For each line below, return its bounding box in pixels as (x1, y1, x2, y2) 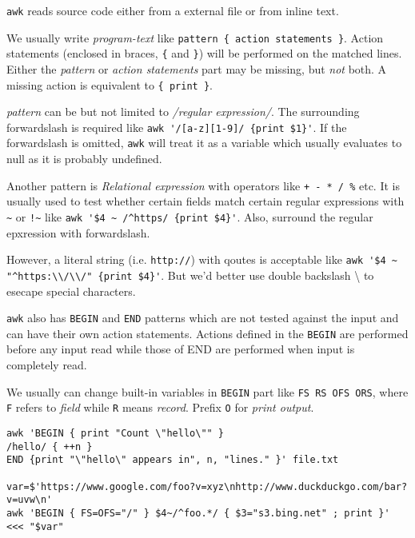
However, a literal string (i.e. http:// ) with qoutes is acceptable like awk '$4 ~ (6, 251, 397, 268)
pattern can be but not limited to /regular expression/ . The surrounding (6, 103, 360, 120)
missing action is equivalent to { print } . (6, 76, 213, 93)
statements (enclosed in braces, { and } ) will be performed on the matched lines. (6, 45, 402, 62)
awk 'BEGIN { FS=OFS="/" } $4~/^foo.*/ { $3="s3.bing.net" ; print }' (6, 507, 390, 519)
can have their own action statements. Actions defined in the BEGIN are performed (6, 325, 409, 341)
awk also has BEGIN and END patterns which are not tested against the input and (6, 309, 399, 326)
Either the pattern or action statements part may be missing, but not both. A (6, 60, 387, 77)
